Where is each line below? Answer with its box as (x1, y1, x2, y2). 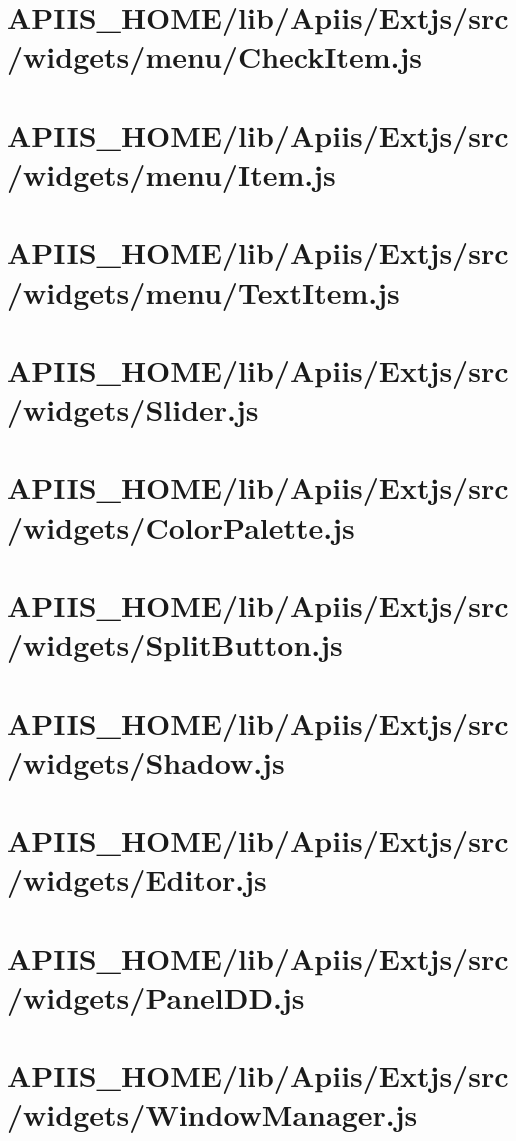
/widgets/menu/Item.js (7, 153, 336, 194)
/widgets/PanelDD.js (7, 976, 305, 1017)
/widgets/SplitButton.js (7, 624, 343, 665)
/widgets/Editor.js (7, 859, 267, 900)
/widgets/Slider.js (7, 389, 259, 430)
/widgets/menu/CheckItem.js (7, 36, 423, 77)
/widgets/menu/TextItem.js (7, 271, 400, 312)
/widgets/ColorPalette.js (7, 506, 355, 547)
